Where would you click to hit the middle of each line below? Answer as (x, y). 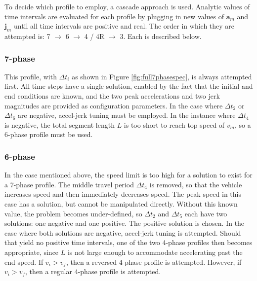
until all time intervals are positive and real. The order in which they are (124, 26)
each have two (206, 213)
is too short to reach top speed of (174, 124)
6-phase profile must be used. (49, 134)
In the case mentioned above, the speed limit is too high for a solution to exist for (128, 175)
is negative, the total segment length (60, 124)
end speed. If (24, 262)
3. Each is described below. (161, 36)
